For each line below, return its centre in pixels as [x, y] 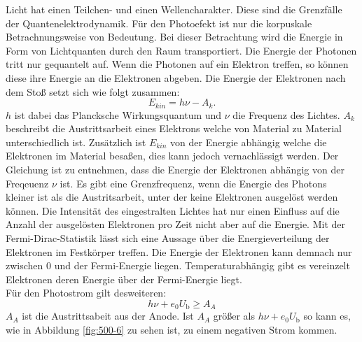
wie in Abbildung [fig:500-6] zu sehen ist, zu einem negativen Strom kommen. [172, 329]
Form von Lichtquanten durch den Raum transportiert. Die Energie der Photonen [181, 50]
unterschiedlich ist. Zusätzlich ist [76, 142]
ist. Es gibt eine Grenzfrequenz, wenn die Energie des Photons [193, 183]
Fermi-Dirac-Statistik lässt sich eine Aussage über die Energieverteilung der [168, 237]
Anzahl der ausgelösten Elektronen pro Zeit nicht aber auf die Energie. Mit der [175, 224]
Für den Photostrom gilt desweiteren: [86, 293]
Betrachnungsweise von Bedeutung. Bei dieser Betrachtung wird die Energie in [174, 37]
